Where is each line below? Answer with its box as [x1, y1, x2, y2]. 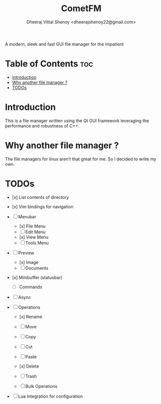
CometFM [61, 3, 102, 14]
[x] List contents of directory [12, 194, 69, 200]
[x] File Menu [19, 223, 46, 229]
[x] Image [19, 259, 39, 265]
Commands [19, 284, 43, 290]
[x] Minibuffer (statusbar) [12, 274, 63, 280]
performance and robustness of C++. [5, 123, 80, 129]
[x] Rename [19, 314, 43, 319]
